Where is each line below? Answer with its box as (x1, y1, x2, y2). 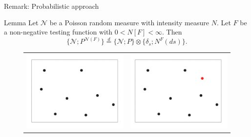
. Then (162, 27, 182, 37)
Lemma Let (4, 17, 39, 27)
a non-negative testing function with (4, 27, 113, 37)
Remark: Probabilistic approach (4, 1, 99, 11)
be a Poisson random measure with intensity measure (49, 17, 209, 27)
